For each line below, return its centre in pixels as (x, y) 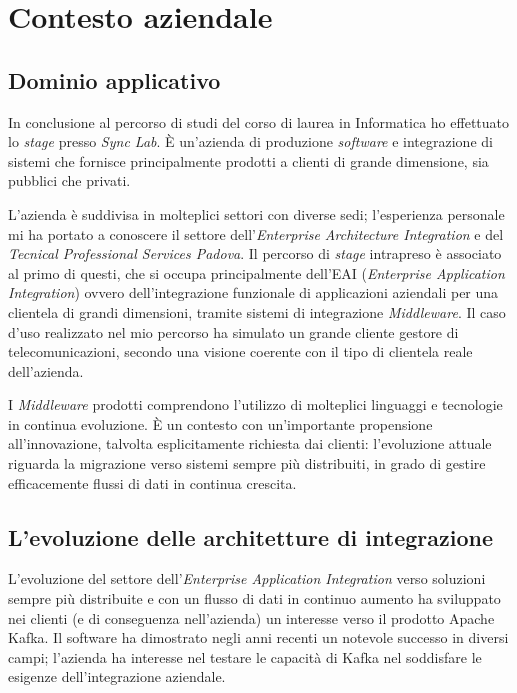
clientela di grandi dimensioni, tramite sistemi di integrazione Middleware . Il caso (257, 311)
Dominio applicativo (114, 79)
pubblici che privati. (69, 180)
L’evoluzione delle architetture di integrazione (250, 536)
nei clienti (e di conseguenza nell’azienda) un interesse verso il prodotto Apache (251, 617)
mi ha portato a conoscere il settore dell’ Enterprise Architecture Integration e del (256, 233)
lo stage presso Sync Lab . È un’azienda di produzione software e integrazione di (250, 141)
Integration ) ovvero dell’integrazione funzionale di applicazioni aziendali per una (253, 292)
